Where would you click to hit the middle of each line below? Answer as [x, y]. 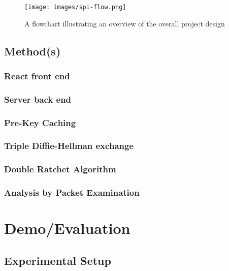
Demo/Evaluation [67, 228]
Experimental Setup [58, 260]
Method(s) [32, 51]
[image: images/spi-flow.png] [75, 7]
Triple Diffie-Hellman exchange [69, 146]
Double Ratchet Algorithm [60, 169]
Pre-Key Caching [40, 122]
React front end [37, 76]
